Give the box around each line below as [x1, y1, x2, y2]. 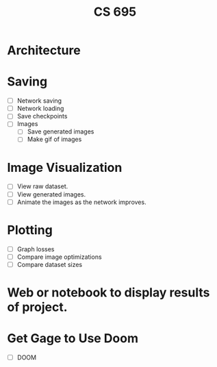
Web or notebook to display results [7, 285, 210, 300]
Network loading [16, 104, 64, 113]
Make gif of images [27, 135, 82, 144]
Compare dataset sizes [16, 260, 83, 268]
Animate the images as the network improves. [16, 198, 146, 206]
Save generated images [27, 127, 94, 136]
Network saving [16, 97, 62, 105]
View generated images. [16, 190, 86, 199]
